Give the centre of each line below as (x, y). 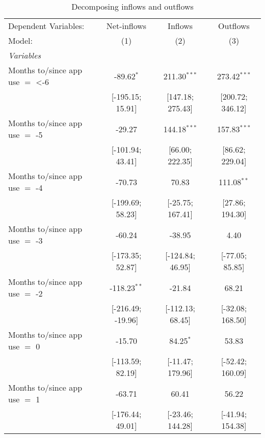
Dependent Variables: (46, 26)
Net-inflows (126, 26)
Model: (21, 40)
